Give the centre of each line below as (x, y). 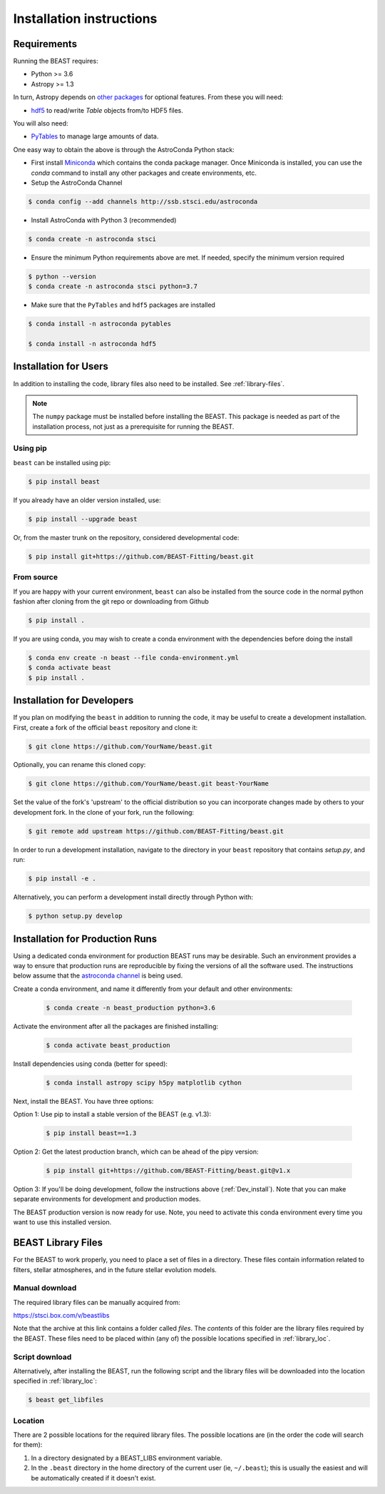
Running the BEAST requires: (56, 61)
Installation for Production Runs (85, 939)
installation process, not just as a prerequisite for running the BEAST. (133, 426)
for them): (28, 1445)
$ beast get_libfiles (66, 1400)
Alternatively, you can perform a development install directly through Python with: (133, 897)
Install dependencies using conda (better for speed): (90, 1064)
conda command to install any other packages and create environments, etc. (144, 173)
